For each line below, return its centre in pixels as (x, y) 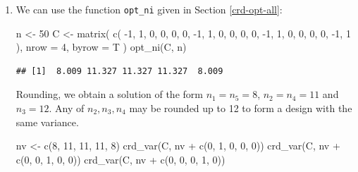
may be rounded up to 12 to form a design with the (241, 108)
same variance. (47, 122)
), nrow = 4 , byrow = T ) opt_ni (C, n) (101, 47)
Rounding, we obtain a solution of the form (109, 94)
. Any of (67, 108)
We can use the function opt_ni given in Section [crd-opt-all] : (149, 9)
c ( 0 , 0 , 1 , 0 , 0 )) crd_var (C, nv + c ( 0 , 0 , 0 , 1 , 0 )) (121, 159)
